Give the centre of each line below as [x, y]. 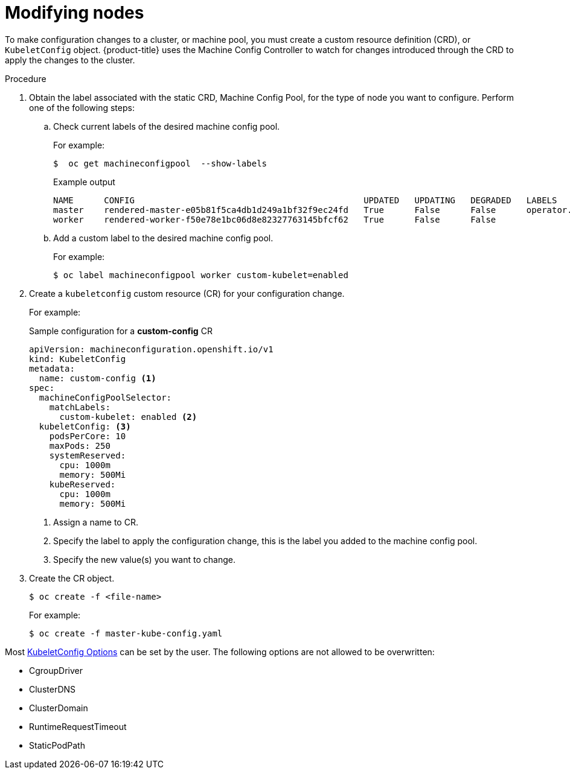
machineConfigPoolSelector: [105, 397]
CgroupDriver [56, 670]
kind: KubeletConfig [78, 359]
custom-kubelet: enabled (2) [128, 417]
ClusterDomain [59, 708]
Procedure [26, 78]
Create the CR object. [72, 578]
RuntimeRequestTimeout [78, 726]
